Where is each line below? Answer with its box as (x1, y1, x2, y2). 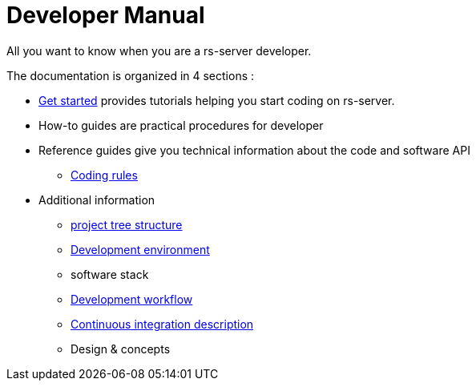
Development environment (71, 242, 210, 256)
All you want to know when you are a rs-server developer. (6, 43, 312, 58)
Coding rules (71, 167, 138, 182)
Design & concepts (71, 341, 171, 356)
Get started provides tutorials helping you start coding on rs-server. (38, 93, 395, 107)
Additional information (38, 192, 155, 207)
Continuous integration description (71, 316, 254, 331)
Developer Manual (6, 2, 205, 29)
